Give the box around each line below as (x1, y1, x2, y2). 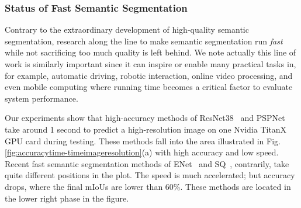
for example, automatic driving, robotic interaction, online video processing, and (5, 69, 293, 81)
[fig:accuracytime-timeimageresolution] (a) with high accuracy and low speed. (5, 146, 279, 158)
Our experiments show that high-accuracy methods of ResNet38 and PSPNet (5, 112, 285, 124)
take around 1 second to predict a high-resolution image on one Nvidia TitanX (5, 123, 287, 135)
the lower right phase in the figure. (5, 192, 129, 204)
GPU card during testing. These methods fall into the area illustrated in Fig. (5, 134, 281, 147)
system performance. (5, 92, 78, 104)
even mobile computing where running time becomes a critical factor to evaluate (5, 81, 293, 93)
